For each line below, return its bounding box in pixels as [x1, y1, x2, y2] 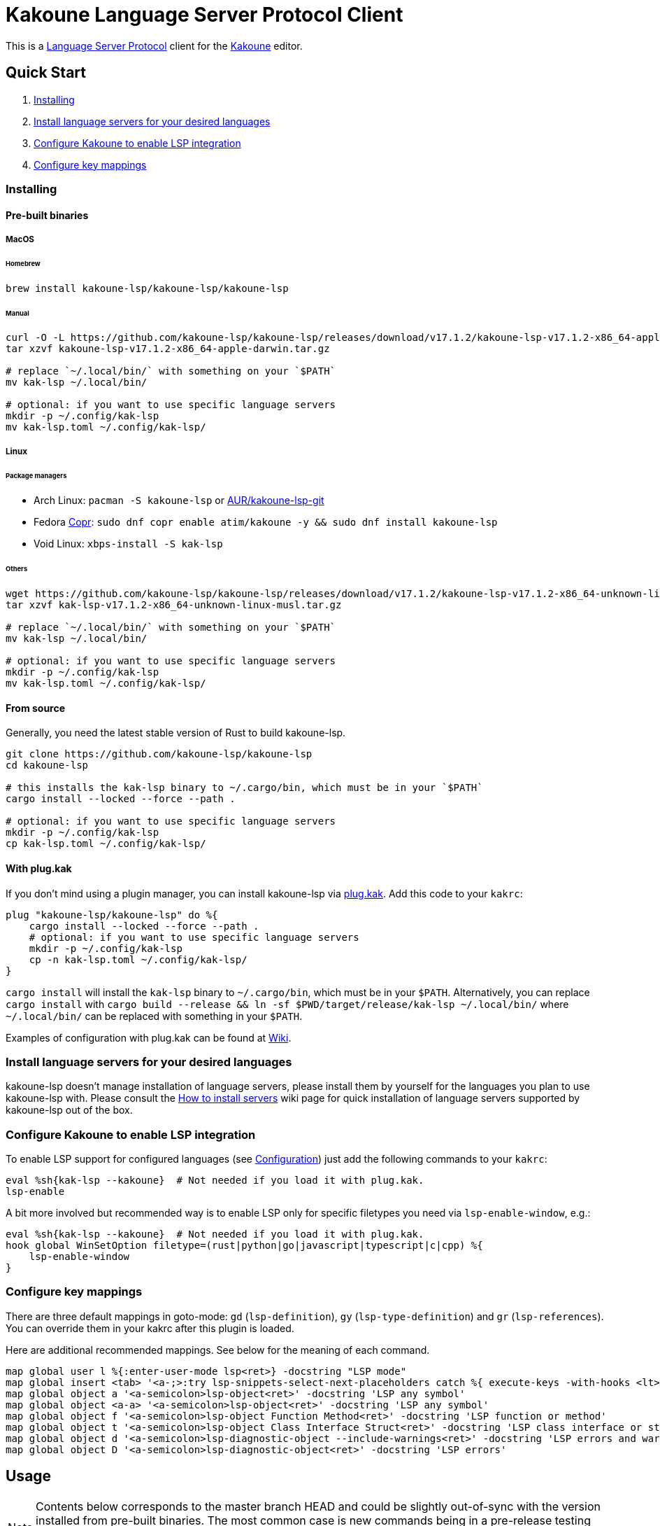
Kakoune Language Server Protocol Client [6, 3, 403, 27]
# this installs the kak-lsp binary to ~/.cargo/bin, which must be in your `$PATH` [6, 782, 483, 794]
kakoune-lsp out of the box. [6, 1104, 133, 1116]
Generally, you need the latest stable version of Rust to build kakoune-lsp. [6, 727, 346, 739]
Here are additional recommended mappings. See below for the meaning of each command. [6, 1343, 430, 1356]
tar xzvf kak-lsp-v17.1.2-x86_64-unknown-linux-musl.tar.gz [6, 599, 342, 611]
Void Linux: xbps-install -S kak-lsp [34, 538, 223, 550]
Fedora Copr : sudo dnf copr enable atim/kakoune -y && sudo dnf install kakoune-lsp [34, 516, 498, 528]
